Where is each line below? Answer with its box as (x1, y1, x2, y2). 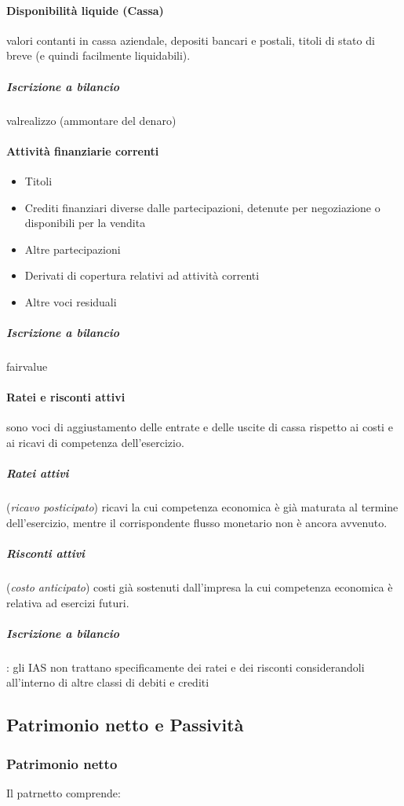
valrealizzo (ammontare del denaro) (6, 112, 177, 128)
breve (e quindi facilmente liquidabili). (6, 47, 191, 64)
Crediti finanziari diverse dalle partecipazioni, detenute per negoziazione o (24, 199, 380, 215)
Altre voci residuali (24, 293, 117, 310)
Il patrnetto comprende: (6, 784, 121, 801)
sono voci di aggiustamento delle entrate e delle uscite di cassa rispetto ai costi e (6, 419, 393, 435)
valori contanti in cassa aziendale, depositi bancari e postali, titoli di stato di (6, 31, 375, 48)
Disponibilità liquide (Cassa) (6, 2, 164, 18)
